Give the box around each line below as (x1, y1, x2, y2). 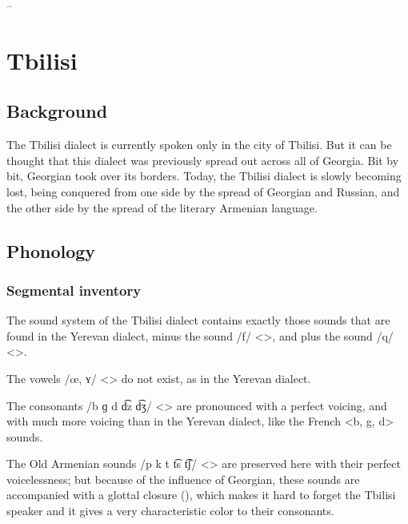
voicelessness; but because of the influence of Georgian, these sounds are (6, 470, 360, 487)
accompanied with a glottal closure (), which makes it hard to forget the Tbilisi (6, 486, 396, 503)
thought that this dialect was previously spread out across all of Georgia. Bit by (6, 151, 399, 168)
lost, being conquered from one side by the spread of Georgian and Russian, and (6, 183, 400, 200)
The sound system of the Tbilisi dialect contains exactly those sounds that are (6, 312, 390, 329)
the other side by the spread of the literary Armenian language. (6, 199, 318, 216)
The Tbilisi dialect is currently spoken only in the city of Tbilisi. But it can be (6, 136, 392, 153)
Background (6, 99, 108, 123)
